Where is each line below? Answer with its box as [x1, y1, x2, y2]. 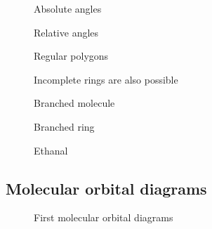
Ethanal [34, 143, 68, 157]
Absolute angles [34, 1, 102, 15]
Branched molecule [34, 96, 115, 110]
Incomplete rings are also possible [34, 72, 178, 86]
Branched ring [34, 119, 95, 133]
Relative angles [34, 25, 99, 39]
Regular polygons [34, 48, 109, 63]
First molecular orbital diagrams [34, 210, 173, 225]
